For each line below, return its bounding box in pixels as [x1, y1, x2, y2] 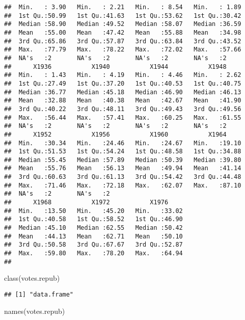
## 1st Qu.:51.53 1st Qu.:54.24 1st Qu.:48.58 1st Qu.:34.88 [4, 148, 241, 155]
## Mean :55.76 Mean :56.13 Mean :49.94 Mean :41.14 [4, 165, 241, 172]
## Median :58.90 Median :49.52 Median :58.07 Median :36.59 [4, 20, 241, 28]
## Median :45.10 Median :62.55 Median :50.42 [4, 224, 183, 232]
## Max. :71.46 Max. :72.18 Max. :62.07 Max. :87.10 [4, 181, 241, 189]
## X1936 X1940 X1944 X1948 [4, 63, 227, 70]
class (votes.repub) [4, 273, 60, 283]
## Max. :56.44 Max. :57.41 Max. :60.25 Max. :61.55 [4, 114, 241, 121]
